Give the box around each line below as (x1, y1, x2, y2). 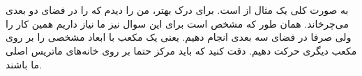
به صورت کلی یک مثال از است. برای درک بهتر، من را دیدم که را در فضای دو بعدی (6, 3, 349, 17)
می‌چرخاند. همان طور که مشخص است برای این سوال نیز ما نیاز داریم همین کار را (6, 16, 349, 30)
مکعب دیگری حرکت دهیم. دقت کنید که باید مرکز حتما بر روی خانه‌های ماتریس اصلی (6, 43, 357, 57)
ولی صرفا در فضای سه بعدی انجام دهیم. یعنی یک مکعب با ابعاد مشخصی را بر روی (6, 30, 352, 44)
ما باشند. (6, 57, 42, 71)
